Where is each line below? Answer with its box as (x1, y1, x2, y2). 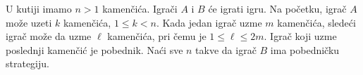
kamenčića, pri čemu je (107, 29, 207, 43)
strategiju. (6, 56, 49, 71)
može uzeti (6, 15, 52, 29)
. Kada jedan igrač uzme (156, 15, 262, 29)
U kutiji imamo (6, 1, 72, 15)
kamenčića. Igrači (102, 1, 178, 15)
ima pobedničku (270, 42, 340, 57)
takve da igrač (195, 42, 257, 57)
